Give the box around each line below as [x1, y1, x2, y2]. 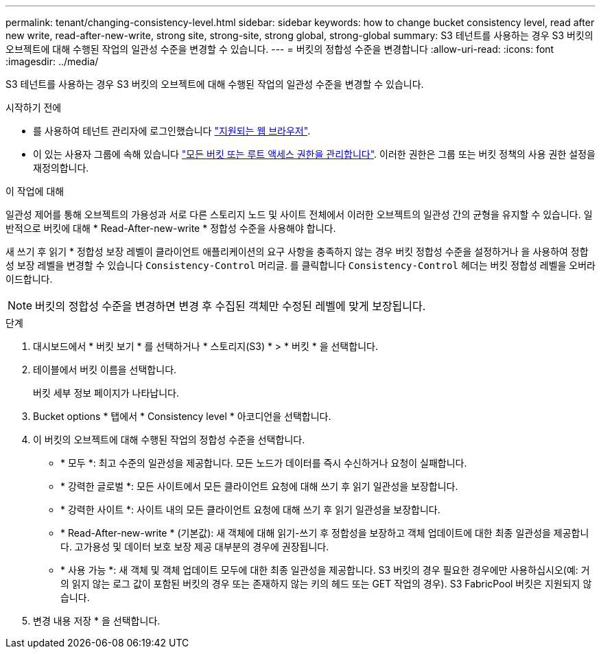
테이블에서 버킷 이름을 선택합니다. [33, 364, 177, 375]
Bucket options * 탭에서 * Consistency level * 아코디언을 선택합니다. [33, 410, 331, 422]
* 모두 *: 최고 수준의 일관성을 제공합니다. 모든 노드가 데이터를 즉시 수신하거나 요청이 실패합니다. [60, 457, 467, 469]
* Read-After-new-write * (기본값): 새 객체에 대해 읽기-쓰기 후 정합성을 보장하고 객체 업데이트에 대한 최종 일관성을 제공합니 [60, 527, 589, 539]
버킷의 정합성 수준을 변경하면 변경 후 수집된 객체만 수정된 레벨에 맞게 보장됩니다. [35, 299, 426, 313]
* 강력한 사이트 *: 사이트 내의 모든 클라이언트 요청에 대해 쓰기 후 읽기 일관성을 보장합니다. [60, 504, 440, 515]
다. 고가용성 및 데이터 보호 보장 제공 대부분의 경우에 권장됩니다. [60, 541, 329, 552]
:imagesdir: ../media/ [5, 56, 99, 67]
